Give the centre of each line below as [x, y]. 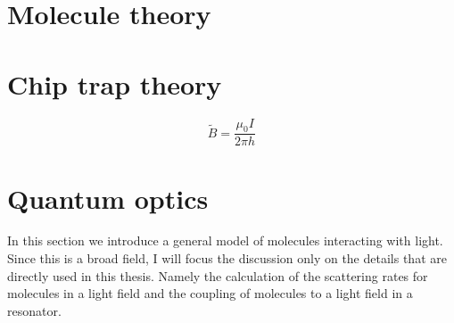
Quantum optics [108, 198]
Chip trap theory [115, 83]
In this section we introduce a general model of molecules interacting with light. [225, 240]
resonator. [34, 310]
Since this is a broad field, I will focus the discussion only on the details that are [227, 258]
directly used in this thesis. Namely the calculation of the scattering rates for [218, 275]
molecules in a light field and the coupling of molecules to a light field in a [210, 293]
